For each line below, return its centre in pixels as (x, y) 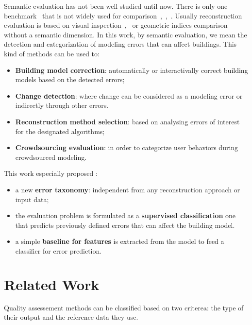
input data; (32, 199)
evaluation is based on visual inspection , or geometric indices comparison (116, 25)
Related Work (52, 284)
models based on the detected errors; (70, 79)
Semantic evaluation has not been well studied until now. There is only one (116, 6)
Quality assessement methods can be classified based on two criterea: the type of (124, 307)
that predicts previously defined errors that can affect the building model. (125, 225)
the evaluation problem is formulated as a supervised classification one (126, 215)
